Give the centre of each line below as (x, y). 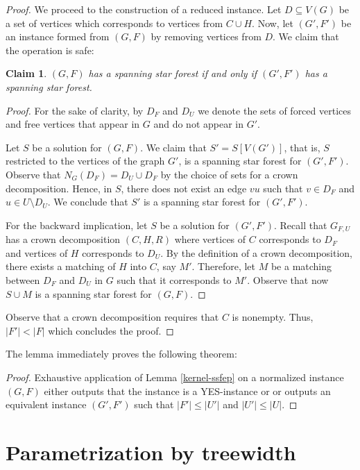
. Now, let (273, 23)
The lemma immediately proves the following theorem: (121, 354)
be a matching (301, 266)
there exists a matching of (61, 266)
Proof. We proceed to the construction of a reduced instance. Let (144, 9)
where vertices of (210, 239)
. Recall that (300, 225)
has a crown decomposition (63, 239)
